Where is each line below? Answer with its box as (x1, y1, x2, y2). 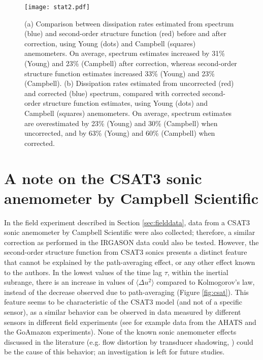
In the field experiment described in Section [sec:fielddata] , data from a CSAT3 (4, 217, 250, 227)
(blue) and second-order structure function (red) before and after (24, 28, 226, 39)
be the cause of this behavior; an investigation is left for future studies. (4, 346, 225, 357)
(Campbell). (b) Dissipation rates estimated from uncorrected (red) (24, 78, 234, 88)
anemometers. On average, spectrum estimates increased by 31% (24, 48, 225, 58)
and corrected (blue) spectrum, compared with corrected (24, 87, 201, 98)
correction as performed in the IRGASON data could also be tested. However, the (4, 236, 259, 247)
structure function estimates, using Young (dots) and (43, 98, 208, 108)
